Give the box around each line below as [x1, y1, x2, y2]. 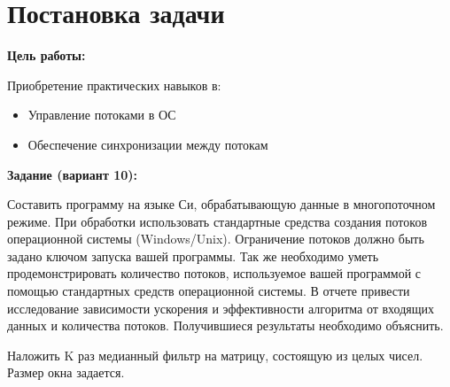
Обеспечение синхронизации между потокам [27, 135, 268, 153]
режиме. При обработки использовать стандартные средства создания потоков [7, 212, 428, 230]
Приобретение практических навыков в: [7, 75, 221, 94]
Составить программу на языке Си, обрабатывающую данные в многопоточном [7, 195, 436, 213]
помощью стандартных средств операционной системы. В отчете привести [7, 282, 410, 300]
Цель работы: [7, 46, 86, 65]
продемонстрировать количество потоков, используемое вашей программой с [7, 264, 422, 283]
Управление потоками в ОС [27, 105, 176, 124]
